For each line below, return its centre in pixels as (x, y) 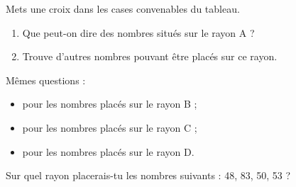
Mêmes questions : (46, 80)
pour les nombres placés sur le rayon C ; (110, 127)
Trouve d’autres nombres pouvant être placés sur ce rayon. (150, 56)
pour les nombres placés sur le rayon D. (108, 151)
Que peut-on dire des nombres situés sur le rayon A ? (138, 32)
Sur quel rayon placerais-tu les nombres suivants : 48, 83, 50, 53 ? (148, 175)
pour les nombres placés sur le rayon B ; (110, 104)
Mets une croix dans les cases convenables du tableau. (123, 8)
